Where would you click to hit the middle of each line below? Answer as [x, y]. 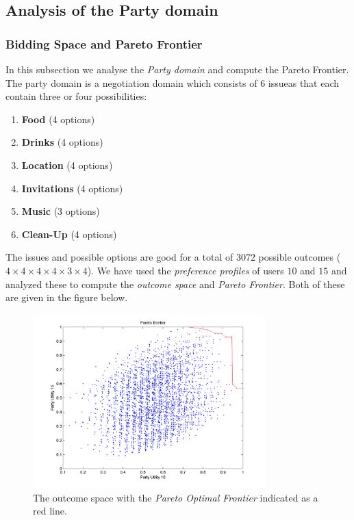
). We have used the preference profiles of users [186, 270]
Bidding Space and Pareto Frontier [104, 43]
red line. [50, 511]
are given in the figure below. [67, 297]
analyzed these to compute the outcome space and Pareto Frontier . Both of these [175, 284]
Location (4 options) [67, 165]
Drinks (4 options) [62, 142]
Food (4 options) [58, 119]
